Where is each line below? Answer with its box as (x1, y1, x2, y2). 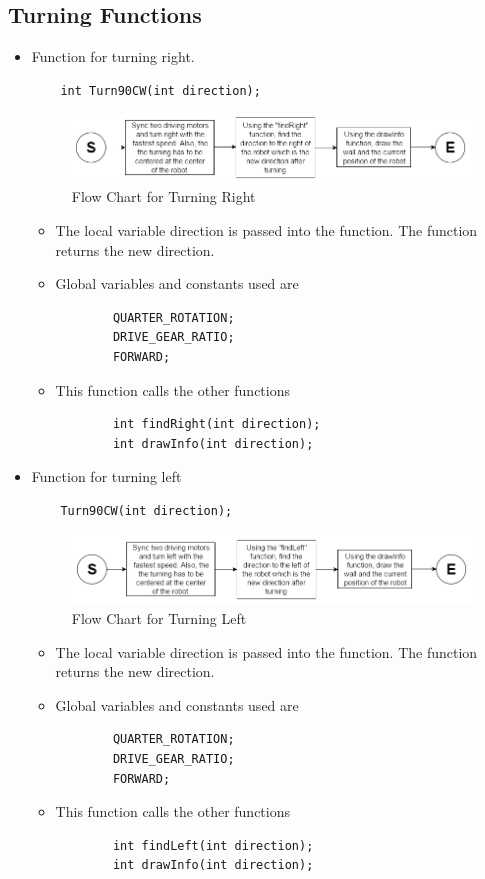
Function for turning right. (31, 46, 195, 67)
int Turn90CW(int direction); (60, 83, 261, 98)
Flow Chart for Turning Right (71, 186, 256, 207)
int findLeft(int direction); (112, 838, 314, 853)
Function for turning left (31, 466, 182, 487)
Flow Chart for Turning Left (71, 608, 247, 629)
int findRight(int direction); (112, 417, 321, 432)
